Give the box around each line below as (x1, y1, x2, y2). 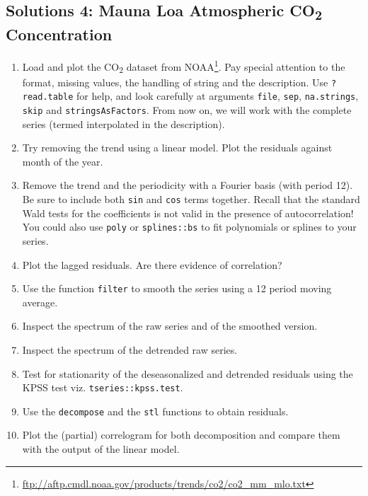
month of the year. (22, 154, 103, 168)
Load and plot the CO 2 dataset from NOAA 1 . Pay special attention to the (22, 57, 345, 76)
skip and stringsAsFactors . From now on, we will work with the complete (22, 102, 352, 117)
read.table (22, 92, 74, 103)
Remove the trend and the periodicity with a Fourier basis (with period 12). (22, 178, 353, 192)
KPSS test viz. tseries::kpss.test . (22, 380, 183, 395)
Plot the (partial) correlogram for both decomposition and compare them (22, 427, 340, 442)
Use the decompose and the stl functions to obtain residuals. (22, 403, 289, 418)
